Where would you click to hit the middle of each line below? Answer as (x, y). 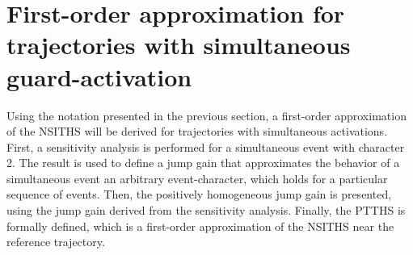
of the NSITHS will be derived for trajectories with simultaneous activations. (197, 131)
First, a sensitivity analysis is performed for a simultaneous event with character (206, 146)
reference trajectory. (56, 242)
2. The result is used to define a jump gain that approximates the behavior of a (203, 163)
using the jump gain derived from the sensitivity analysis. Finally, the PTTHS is (206, 210)
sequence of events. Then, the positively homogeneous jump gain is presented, (199, 194)
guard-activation (99, 76)
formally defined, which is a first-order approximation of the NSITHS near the (200, 226)
